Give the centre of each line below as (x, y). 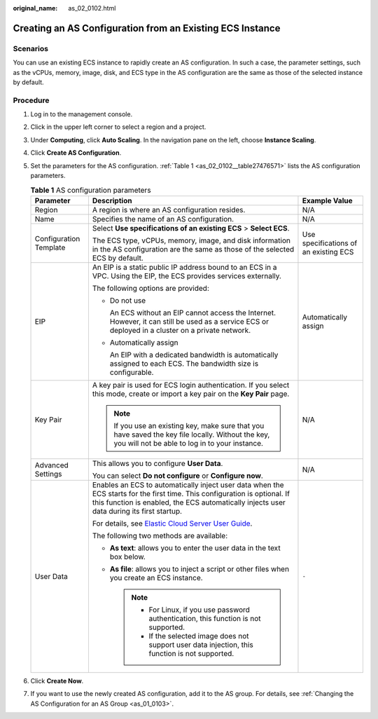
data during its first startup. (137, 511)
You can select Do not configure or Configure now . (178, 475)
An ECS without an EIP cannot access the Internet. (193, 313)
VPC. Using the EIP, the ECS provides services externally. (187, 275)
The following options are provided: (150, 288)
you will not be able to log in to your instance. (189, 443)
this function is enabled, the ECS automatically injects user (189, 502)
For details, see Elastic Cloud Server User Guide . (172, 523)
